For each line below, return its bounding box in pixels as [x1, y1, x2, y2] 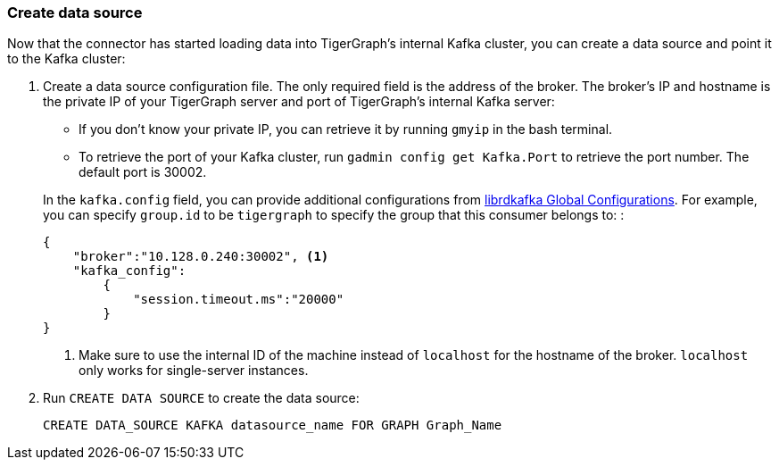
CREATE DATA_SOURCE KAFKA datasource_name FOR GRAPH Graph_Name [43, 418, 502, 433]
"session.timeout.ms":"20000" [133, 292, 344, 307]
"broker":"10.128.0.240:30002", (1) [72, 249, 329, 264]
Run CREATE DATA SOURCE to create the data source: [43, 390, 360, 406]
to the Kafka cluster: [7, 51, 126, 67]
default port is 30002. [79, 164, 207, 180]
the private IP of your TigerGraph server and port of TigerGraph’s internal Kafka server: [43, 94, 555, 110]
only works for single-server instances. [79, 363, 309, 379]
